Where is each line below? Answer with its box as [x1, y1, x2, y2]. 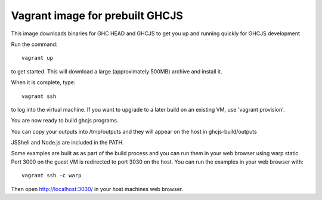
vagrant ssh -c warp [21, 172, 82, 179]
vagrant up [21, 54, 54, 61]
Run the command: [11, 41, 58, 48]
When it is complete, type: [11, 79, 76, 86]
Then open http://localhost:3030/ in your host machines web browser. [11, 185, 184, 192]
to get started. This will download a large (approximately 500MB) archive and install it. [11, 67, 222, 75]
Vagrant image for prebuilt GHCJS [11, 9, 183, 22]
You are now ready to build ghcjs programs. [11, 117, 119, 124]
